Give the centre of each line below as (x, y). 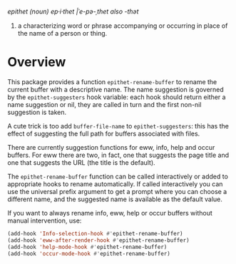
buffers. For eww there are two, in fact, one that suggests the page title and (118, 155)
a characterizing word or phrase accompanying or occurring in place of (123, 26)
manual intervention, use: (45, 220)
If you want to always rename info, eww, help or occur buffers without (110, 213)
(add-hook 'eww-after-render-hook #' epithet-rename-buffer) (99, 240)
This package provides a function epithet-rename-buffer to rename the (112, 81)
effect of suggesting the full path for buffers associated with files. (104, 133)
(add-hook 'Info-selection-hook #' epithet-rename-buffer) (95, 233)
